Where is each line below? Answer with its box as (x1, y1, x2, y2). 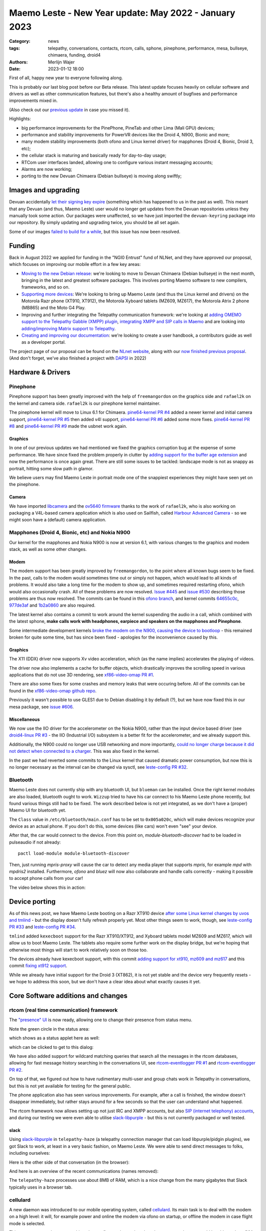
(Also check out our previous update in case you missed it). (9, 106, 130, 113)
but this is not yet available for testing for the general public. (9, 1083, 132, 1089)
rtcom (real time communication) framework (9, 1007, 118, 1013)
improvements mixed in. (9, 97, 58, 103)
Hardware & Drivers (9, 368, 71, 377)
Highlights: (9, 116, 32, 122)
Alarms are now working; (21, 166, 72, 172)
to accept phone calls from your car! (9, 875, 83, 881)
